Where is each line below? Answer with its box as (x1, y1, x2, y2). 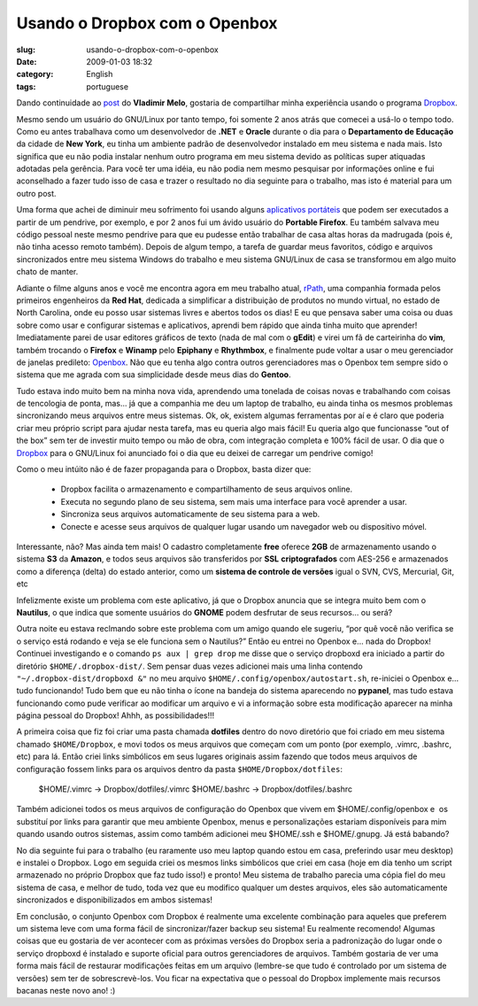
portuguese (86, 81, 128, 92)
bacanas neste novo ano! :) (16, 985, 116, 995)
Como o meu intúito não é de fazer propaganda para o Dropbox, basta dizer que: (16, 464, 312, 475)
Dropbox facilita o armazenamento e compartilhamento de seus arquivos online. (60, 484, 353, 495)
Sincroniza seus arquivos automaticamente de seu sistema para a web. (60, 509, 320, 520)
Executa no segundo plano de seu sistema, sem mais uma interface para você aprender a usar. (60, 496, 407, 507)
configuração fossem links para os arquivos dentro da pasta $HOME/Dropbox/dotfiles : (16, 763, 343, 774)
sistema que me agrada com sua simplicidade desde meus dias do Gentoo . (16, 369, 291, 380)
